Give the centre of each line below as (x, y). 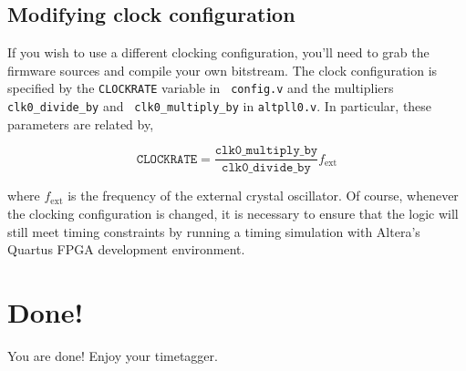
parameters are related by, (81, 124)
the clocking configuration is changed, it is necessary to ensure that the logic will (233, 213)
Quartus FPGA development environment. (126, 249)
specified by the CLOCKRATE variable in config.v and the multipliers (201, 88)
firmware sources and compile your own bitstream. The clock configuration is (223, 70)
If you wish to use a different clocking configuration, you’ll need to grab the (218, 52)
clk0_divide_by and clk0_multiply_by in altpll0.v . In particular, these (220, 106)
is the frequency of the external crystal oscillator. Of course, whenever (263, 196)
